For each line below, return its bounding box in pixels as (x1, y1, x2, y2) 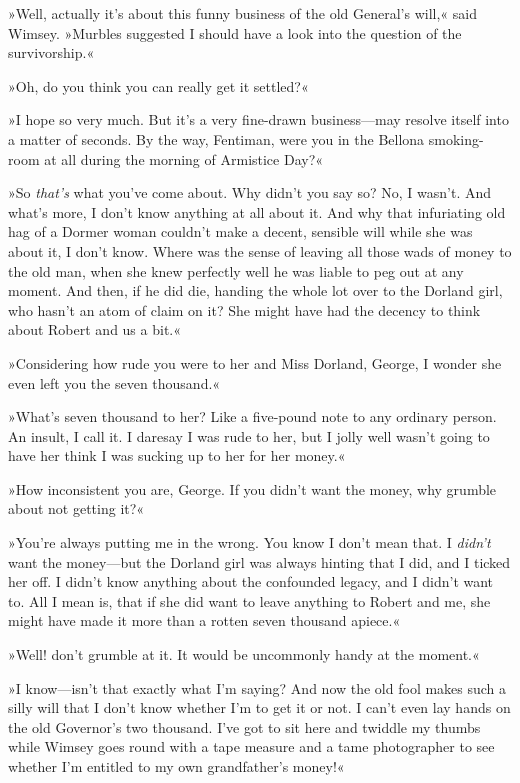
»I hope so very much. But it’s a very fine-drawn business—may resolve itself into (8, 109, 509, 130)
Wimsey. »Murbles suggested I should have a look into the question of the (8, 22, 462, 43)
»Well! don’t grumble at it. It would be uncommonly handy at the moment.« (8, 644, 480, 665)
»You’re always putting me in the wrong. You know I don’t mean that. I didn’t (8, 532, 491, 553)
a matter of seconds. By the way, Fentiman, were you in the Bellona (8, 128, 425, 149)
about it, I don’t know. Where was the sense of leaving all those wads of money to (8, 240, 512, 261)
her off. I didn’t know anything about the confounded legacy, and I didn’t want (8, 571, 494, 592)
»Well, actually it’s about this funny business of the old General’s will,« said (8, 3, 477, 23)
